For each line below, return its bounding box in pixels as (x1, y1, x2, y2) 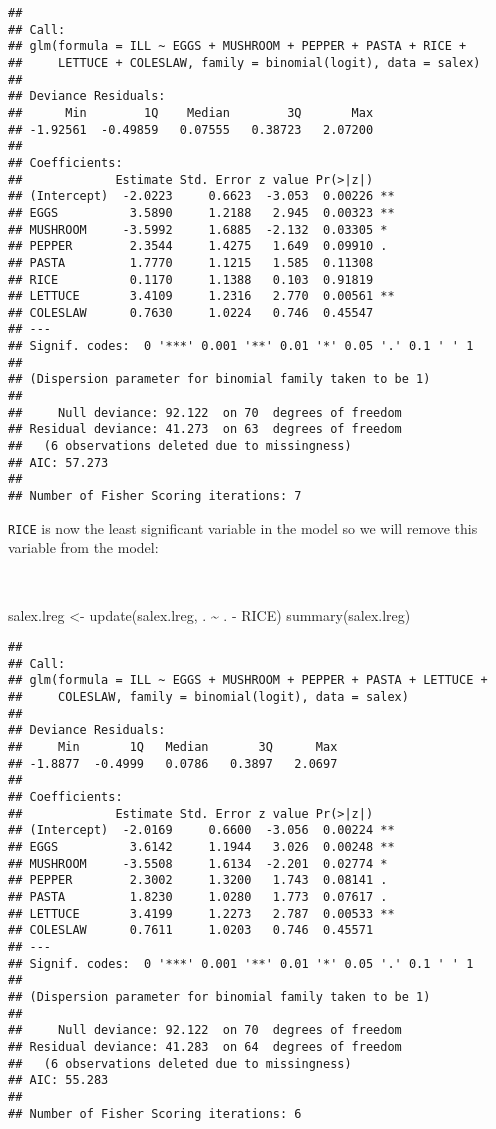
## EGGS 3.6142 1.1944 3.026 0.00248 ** (8, 840, 395, 854)
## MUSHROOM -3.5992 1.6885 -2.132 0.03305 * (8, 222, 388, 237)
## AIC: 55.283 (8, 1073, 109, 1088)
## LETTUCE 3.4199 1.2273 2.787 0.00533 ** (8, 906, 395, 921)
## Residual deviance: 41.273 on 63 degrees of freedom (8, 422, 402, 437)
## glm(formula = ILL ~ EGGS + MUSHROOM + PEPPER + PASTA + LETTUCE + (8, 673, 488, 688)
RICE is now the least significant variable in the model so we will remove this (8, 517, 478, 538)
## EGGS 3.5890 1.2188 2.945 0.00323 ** (8, 205, 395, 220)
